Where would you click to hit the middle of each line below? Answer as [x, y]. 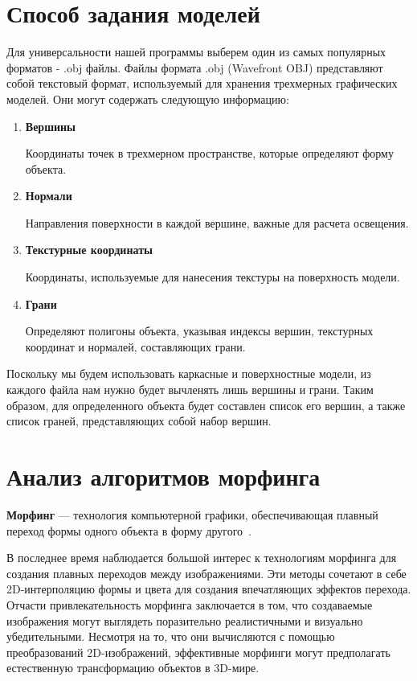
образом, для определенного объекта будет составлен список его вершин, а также [206, 405]
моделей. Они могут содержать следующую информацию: [148, 98]
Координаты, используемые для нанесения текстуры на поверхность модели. [213, 277]
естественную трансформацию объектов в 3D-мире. [133, 668]
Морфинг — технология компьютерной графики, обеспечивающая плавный [192, 514]
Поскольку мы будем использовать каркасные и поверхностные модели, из [189, 373]
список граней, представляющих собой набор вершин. [139, 421]
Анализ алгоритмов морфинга [164, 476]
